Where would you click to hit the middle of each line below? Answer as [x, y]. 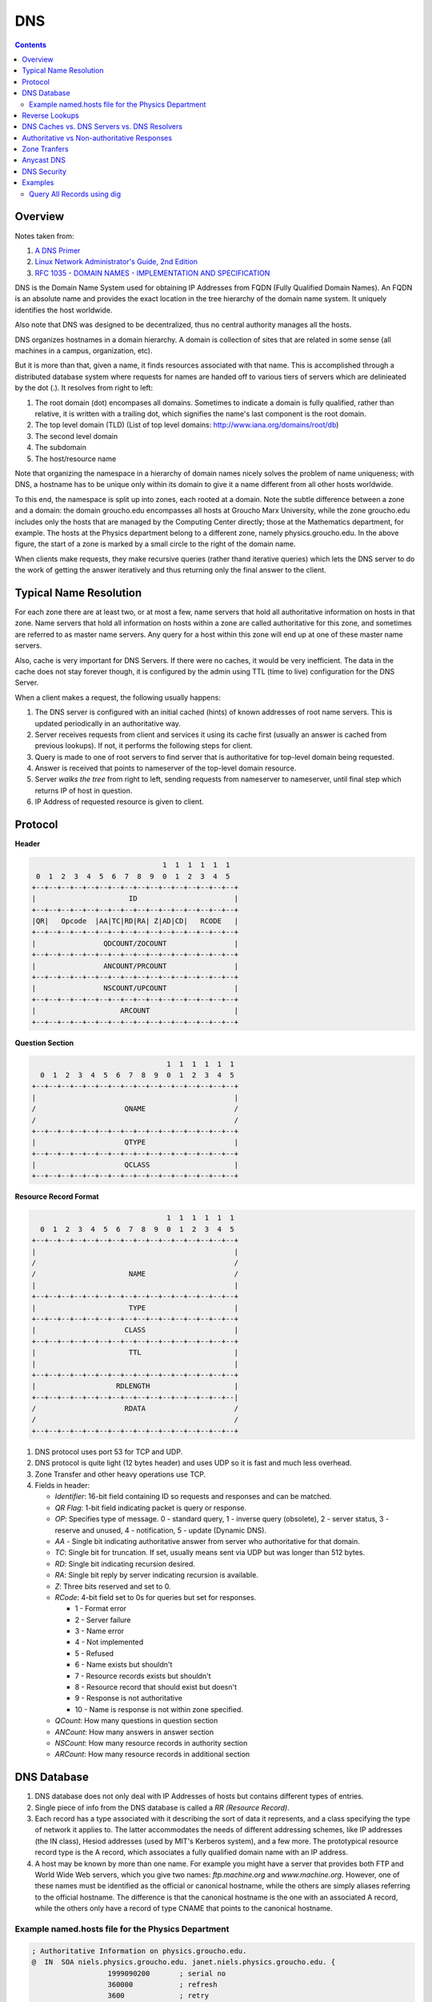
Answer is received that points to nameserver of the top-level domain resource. [166, 768]
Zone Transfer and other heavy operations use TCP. [120, 1474]
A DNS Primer [58, 250]
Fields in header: [62, 1485]
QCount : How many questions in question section [136, 1721]
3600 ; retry [158, 1996]
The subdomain [61, 448]
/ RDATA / [135, 1409]
